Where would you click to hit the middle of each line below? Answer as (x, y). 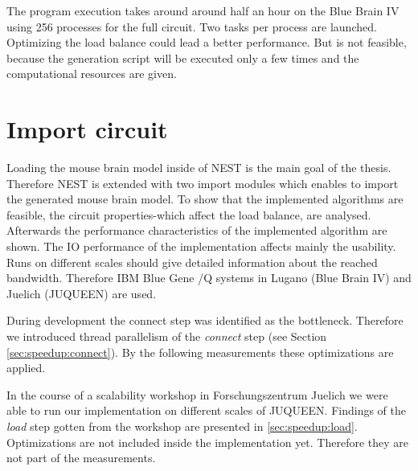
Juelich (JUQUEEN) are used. (82, 293)
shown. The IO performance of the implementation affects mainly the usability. (201, 246)
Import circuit (87, 129)
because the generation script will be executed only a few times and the (183, 57)
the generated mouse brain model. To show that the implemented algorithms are (205, 199)
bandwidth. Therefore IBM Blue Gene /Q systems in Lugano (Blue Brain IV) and (209, 278)
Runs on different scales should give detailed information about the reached (192, 262)
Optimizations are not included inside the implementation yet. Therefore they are (208, 442)
